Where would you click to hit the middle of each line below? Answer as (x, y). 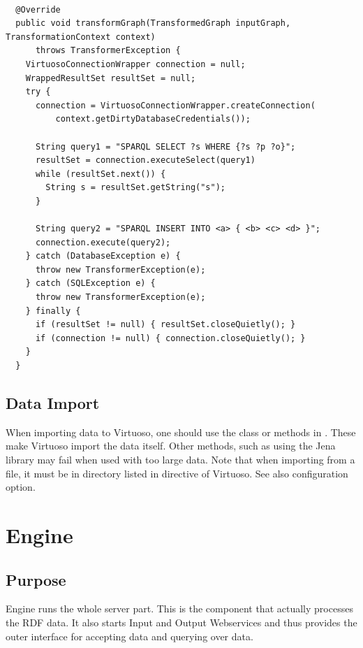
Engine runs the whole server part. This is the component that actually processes (179, 609)
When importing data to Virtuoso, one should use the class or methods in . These (181, 432)
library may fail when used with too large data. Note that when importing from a (180, 460)
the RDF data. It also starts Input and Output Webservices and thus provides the (181, 622)
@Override (38, 9)
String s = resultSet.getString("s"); (135, 188)
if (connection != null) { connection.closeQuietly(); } (170, 338)
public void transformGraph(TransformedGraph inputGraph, (153, 23)
